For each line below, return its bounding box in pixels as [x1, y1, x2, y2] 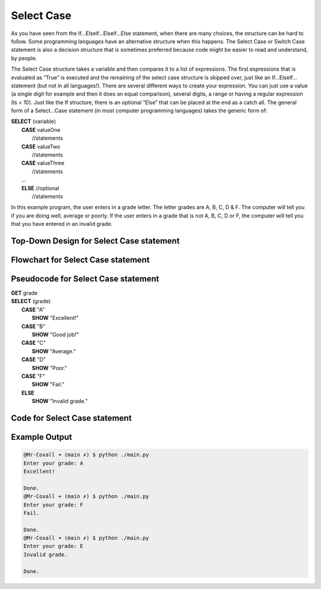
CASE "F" [21, 372, 46, 380]
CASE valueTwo [21, 143, 61, 150]
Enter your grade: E [23, 543, 83, 550]
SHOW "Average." [32, 348, 76, 355]
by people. [11, 54, 37, 62]
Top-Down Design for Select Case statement [11, 235, 180, 246]
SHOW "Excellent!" [32, 314, 79, 322]
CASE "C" [21, 339, 46, 347]
